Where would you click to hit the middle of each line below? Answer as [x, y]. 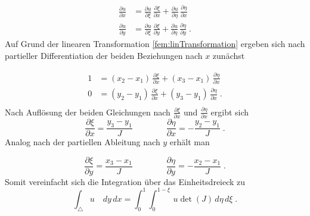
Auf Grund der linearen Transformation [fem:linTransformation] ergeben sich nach [155, 44]
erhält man [190, 142]
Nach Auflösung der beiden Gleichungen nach [88, 112]
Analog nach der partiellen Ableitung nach [83, 142]
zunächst [229, 55]
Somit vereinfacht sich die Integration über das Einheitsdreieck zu [125, 181]
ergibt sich [230, 112]
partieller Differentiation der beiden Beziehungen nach [104, 55]
